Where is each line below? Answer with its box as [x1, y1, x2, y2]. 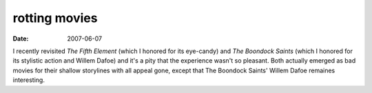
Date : [12, 34, 29, 43]
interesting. [12, 76, 45, 84]
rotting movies [12, 10, 98, 25]
